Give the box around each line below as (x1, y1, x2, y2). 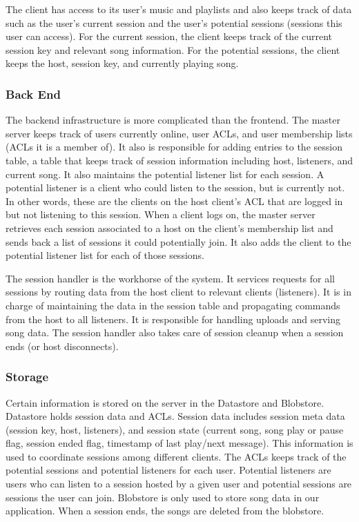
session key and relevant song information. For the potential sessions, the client (6, 42, 340, 57)
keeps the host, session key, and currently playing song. (6, 56, 239, 70)
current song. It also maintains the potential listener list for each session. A (6, 166, 324, 181)
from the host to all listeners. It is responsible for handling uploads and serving (6, 311, 341, 326)
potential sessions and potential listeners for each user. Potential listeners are (6, 463, 331, 477)
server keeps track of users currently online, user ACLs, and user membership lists (6, 126, 353, 140)
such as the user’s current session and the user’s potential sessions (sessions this (6, 15, 342, 30)
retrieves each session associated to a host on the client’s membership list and (6, 220, 333, 235)
